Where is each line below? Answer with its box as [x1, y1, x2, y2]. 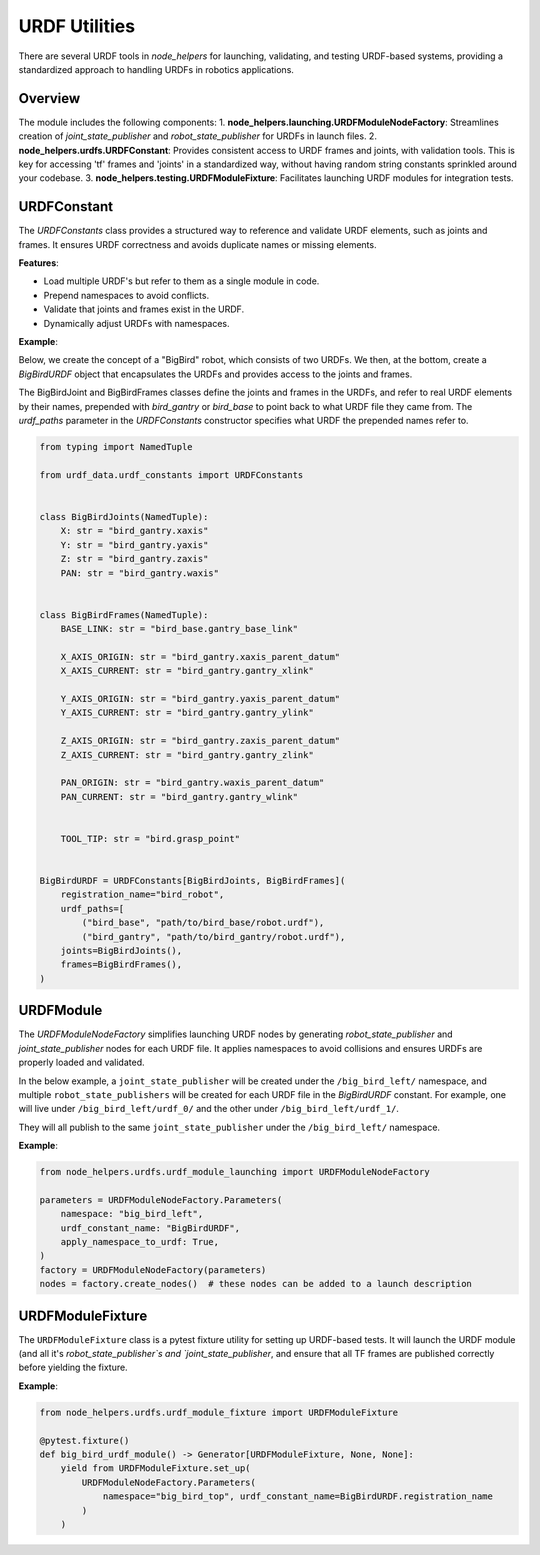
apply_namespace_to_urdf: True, [60, 1236, 220, 1247]
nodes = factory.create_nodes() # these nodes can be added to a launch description [39, 1278, 472, 1290]
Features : [18, 257, 59, 269]
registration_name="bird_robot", [60, 889, 225, 900]
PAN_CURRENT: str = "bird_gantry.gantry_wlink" [60, 791, 299, 802]
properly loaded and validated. [18, 1056, 145, 1069]
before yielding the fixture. [18, 1361, 129, 1374]
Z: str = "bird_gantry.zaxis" [60, 553, 209, 565]
